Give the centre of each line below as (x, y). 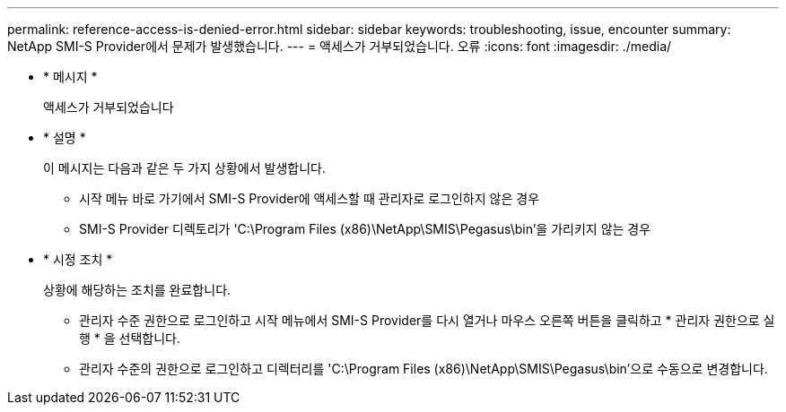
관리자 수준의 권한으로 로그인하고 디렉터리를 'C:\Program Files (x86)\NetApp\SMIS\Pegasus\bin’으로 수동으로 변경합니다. (424, 369)
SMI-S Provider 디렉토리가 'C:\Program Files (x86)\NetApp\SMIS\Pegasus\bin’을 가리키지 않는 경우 (365, 229)
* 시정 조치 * (78, 259)
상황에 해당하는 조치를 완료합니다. (137, 290)
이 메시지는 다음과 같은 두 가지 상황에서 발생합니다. (184, 168)
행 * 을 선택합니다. (130, 338)
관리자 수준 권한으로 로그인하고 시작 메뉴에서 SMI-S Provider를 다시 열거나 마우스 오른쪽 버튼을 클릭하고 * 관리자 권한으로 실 (427, 320)
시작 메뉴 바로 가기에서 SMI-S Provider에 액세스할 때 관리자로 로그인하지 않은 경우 (310, 198)
